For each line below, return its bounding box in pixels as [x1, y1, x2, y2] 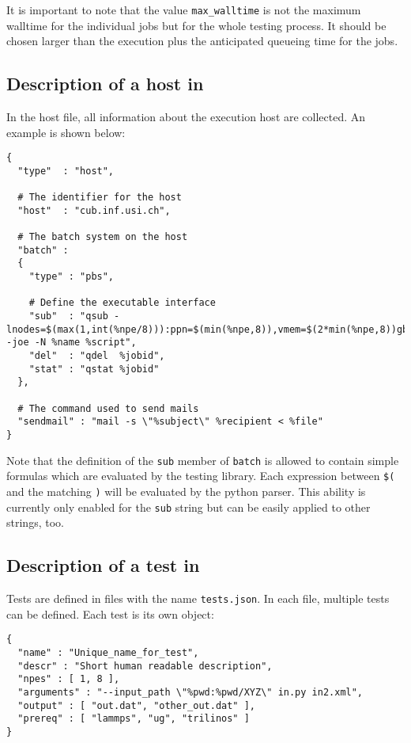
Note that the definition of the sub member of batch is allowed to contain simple [6, 452, 399, 468]
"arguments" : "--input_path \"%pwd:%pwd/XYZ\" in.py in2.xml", [17, 686, 364, 698]
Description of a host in [6, 71, 204, 96]
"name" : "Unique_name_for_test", [17, 647, 199, 658]
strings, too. [6, 514, 64, 531]
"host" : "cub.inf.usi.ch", [17, 204, 171, 216]
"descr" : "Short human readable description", [17, 660, 273, 672]
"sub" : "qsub [28, 311, 108, 322]
